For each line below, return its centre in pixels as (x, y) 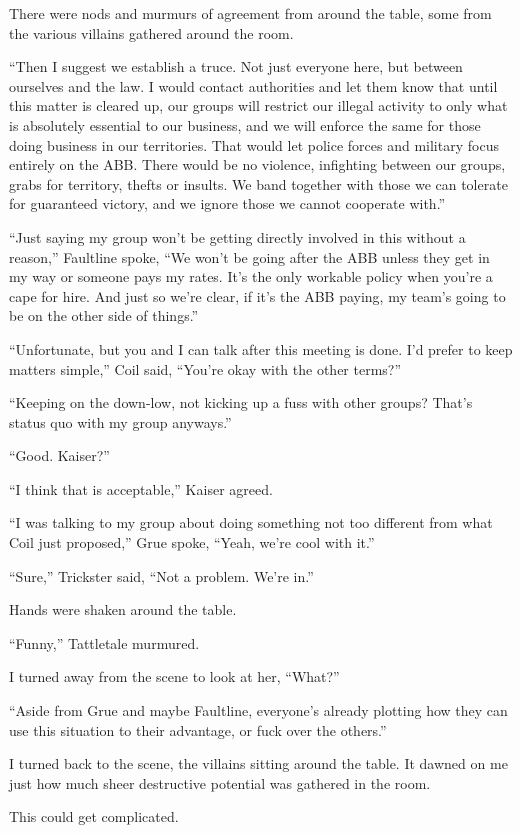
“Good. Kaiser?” (59, 455)
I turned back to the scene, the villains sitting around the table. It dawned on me (258, 763)
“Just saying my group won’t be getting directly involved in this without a (237, 236)
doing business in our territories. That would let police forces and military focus (254, 144)
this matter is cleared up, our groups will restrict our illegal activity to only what (258, 105)
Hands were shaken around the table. (123, 609)
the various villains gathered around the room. (151, 32)
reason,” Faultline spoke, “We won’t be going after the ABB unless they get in (249, 256)
